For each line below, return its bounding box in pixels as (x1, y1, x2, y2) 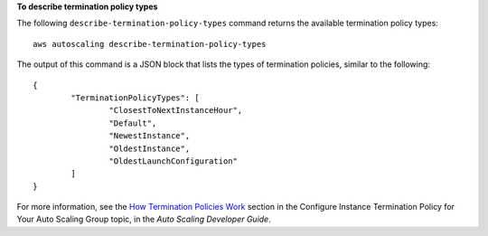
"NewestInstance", (108, 131, 191, 141)
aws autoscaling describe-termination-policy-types (33, 39, 267, 49)
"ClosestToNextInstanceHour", (108, 105, 243, 116)
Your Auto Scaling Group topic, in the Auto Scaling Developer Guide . (16, 213, 271, 225)
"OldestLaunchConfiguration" (108, 156, 239, 166)
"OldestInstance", (108, 143, 191, 154)
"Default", (108, 118, 157, 128)
